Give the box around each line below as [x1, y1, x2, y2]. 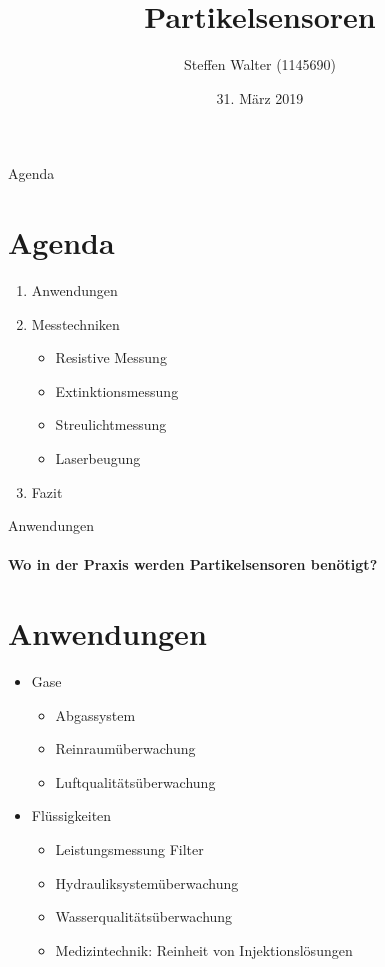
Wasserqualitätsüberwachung [55, 906, 233, 927]
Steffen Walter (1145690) [183, 54, 337, 75]
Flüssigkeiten [31, 805, 112, 826]
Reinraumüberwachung [55, 738, 196, 759]
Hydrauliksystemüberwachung [55, 872, 239, 893]
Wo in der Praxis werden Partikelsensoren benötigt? [8, 554, 378, 575]
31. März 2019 [216, 87, 304, 108]
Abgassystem [55, 704, 136, 725]
